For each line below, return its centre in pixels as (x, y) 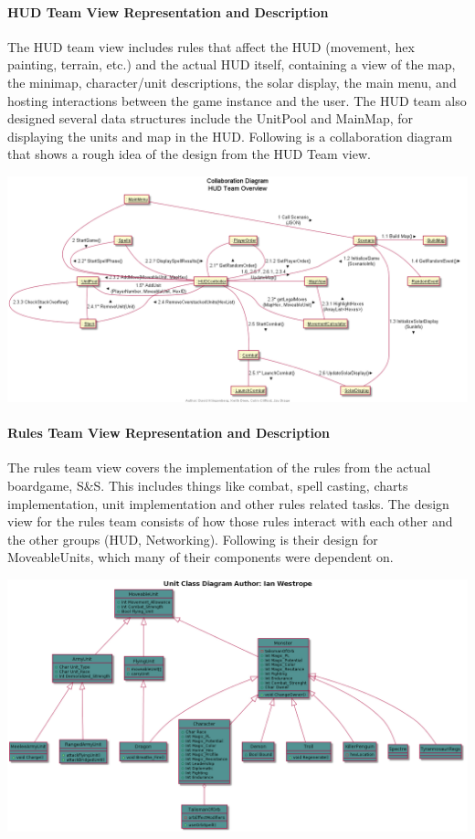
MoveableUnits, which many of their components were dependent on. (201, 557)
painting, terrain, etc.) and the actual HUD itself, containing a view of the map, (232, 64)
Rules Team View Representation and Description (169, 433)
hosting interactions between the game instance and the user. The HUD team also (237, 100)
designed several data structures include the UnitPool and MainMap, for (211, 118)
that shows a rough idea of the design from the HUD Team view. (189, 154)
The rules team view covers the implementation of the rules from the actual (219, 467)
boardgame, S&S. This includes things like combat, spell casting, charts (208, 486)
